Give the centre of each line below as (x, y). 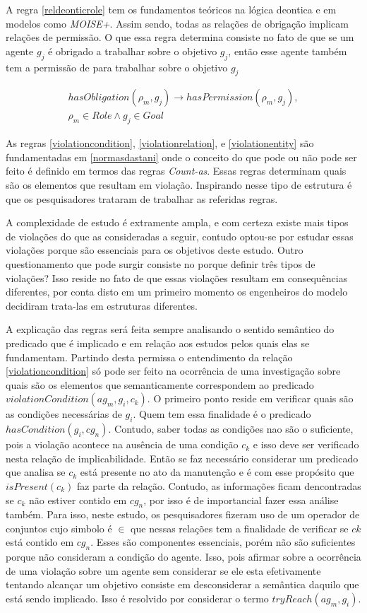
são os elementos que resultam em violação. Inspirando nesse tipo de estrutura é (179, 185)
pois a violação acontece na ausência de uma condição (122, 444)
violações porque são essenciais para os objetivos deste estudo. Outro (155, 250)
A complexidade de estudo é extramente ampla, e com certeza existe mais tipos (177, 222)
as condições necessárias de (64, 414)
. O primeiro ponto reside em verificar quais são (250, 398)
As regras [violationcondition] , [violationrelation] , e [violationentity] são (160, 143)
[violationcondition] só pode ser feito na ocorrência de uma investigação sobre (173, 371)
